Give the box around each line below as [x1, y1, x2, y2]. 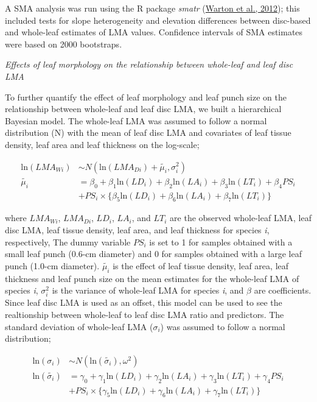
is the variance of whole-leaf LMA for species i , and [52, 284, 244, 297]
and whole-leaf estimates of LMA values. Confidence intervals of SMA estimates [5, 26, 303, 38]
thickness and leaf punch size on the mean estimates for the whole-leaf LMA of [5, 272, 299, 284]
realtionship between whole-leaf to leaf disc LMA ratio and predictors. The [5, 308, 284, 320]
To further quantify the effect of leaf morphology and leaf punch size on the [5, 90, 287, 103]
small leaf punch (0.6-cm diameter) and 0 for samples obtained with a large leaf [5, 247, 302, 260]
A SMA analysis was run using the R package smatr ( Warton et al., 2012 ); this [5, 2, 300, 14]
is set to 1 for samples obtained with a [149, 235, 293, 248]
